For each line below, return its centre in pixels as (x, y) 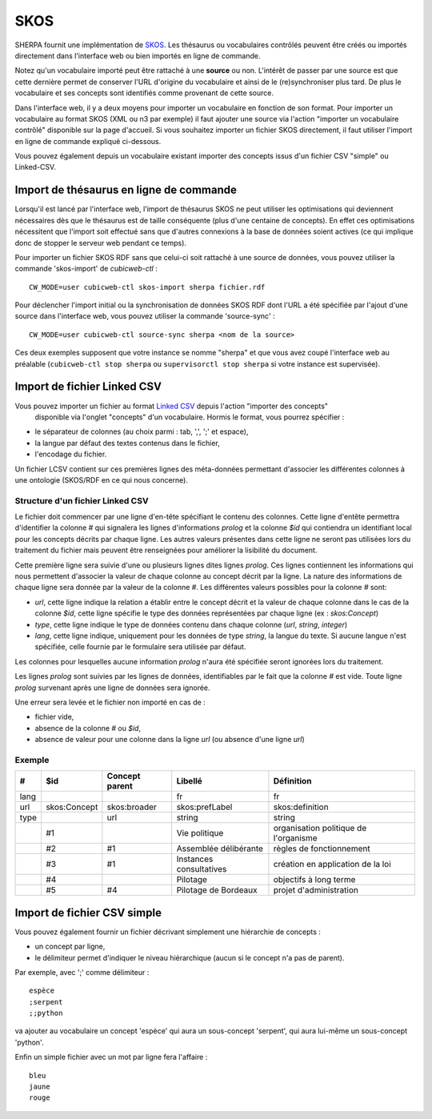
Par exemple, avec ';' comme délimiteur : (82, 972)
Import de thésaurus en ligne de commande (126, 190)
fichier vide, (54, 717)
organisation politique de (320, 828)
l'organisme (295, 838)
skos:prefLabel (204, 807)
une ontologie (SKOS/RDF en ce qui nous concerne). (101, 479)
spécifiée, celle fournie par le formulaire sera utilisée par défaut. (140, 647)
